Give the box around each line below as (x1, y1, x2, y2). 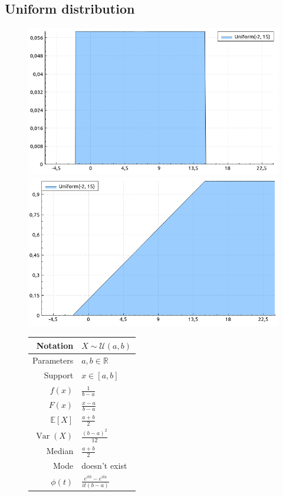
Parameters (32, 354, 74, 367)
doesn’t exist (81, 459, 127, 472)
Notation (36, 339, 74, 351)
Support (44, 369, 74, 381)
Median (46, 445, 74, 457)
